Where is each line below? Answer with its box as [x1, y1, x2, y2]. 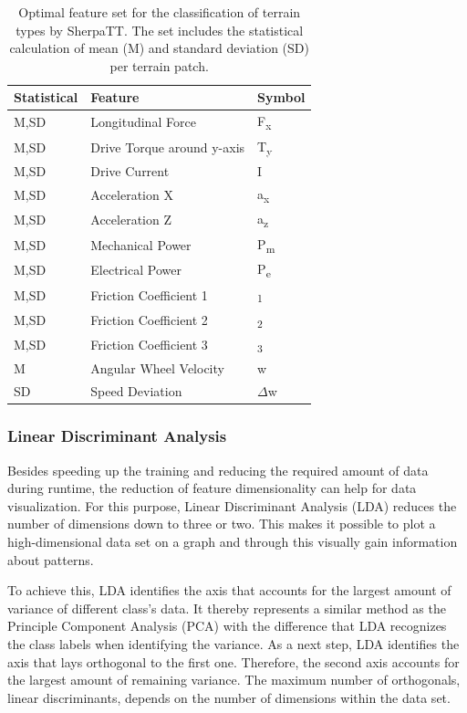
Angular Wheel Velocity [90, 359, 224, 378]
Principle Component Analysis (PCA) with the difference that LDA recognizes [7, 616, 447, 635]
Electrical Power [90, 260, 182, 279]
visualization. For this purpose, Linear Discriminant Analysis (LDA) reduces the [7, 496, 457, 515]
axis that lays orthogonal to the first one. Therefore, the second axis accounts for [7, 652, 460, 671]
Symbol [257, 88, 306, 107]
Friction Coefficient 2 [90, 309, 208, 329]
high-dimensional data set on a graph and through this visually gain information [7, 531, 458, 550]
